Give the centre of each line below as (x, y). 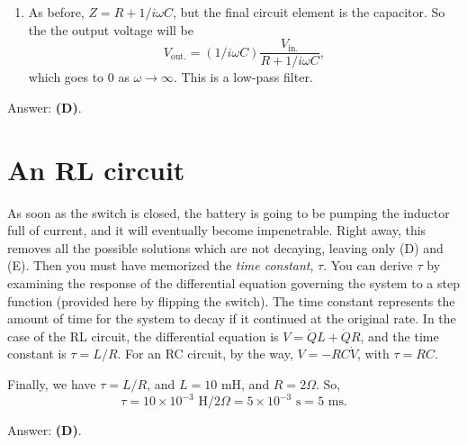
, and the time (400, 336)
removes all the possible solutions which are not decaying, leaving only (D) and (225, 247)
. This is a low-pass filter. (243, 77)
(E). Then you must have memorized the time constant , (161, 265)
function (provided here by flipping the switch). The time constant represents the (231, 300)
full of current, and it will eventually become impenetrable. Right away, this (217, 230)
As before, (56, 12)
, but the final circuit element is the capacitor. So (309, 12)
